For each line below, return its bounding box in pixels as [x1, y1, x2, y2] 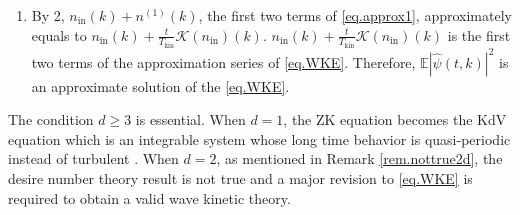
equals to [31, 24, 87, 45]
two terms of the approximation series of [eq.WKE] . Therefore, [31, 51, 416, 72]
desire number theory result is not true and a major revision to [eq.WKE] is [8, 167, 473, 188]
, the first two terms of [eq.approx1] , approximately [198, 5, 512, 25]
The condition [8, 109, 94, 130]
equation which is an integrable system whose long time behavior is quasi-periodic [8, 128, 511, 149]
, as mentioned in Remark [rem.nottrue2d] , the [216, 148, 503, 169]
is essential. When [135, 109, 246, 130]
